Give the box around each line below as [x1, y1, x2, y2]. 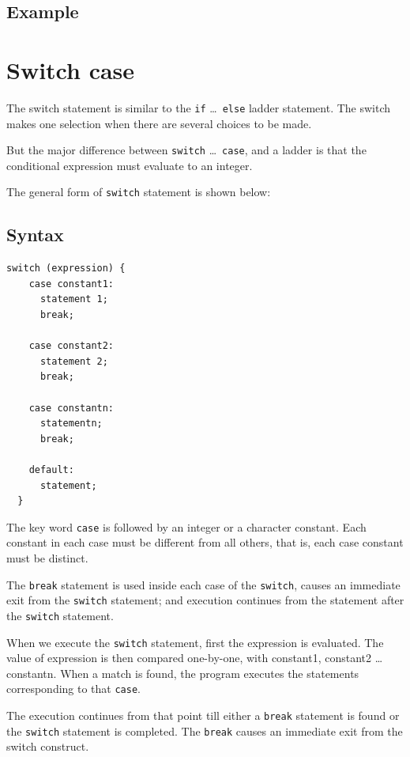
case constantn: [28, 402, 115, 414]
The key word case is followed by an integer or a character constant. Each [6, 518, 367, 535]
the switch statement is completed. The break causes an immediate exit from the [6, 722, 403, 739]
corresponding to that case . [6, 680, 141, 697]
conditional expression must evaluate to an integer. [6, 157, 253, 173]
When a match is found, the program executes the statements [60, 664, 359, 681]
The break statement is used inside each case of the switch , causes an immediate [6, 576, 401, 592]
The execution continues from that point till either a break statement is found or [6, 707, 400, 724]
